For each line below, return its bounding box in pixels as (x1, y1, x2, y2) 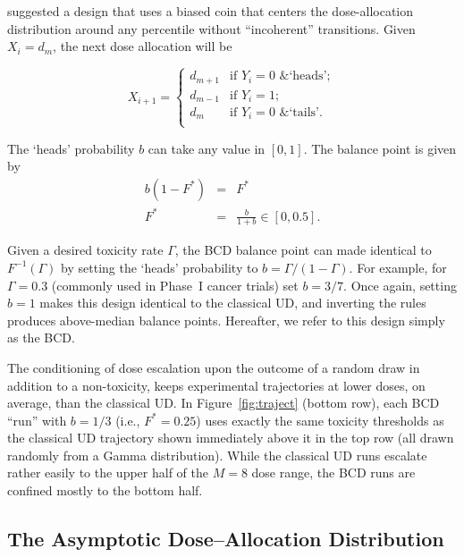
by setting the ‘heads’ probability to (61, 257, 258, 276)
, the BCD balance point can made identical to (174, 241, 432, 259)
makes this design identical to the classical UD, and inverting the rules (39, 293, 426, 312)
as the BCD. (7, 328, 75, 347)
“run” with (7, 410, 67, 429)
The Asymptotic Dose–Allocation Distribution (7, 525, 444, 553)
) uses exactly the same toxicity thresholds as (196, 410, 444, 429)
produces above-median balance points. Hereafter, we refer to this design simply (7, 310, 445, 329)
